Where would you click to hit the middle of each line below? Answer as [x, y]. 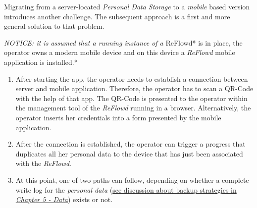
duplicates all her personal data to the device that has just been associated [129, 153]
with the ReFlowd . [43, 163]
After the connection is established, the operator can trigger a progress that [130, 144]
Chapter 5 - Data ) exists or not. [64, 199]
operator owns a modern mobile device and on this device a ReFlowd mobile [120, 52]
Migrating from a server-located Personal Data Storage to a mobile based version [127, 6]
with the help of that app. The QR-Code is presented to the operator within [131, 98]
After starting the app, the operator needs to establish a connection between [132, 78]
